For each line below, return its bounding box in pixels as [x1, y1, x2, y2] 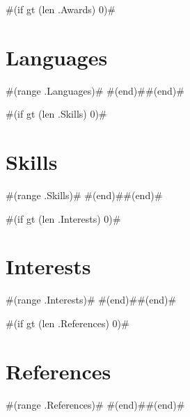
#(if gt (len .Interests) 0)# [6, 211, 121, 226]
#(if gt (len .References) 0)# [6, 315, 129, 330]
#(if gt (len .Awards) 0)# [6, 2, 116, 16]
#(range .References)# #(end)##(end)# [6, 397, 185, 411]
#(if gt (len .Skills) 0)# [6, 107, 107, 121]
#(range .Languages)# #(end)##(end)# [6, 83, 184, 97]
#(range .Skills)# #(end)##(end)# [6, 188, 163, 203]
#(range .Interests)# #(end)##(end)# [6, 292, 177, 307]
